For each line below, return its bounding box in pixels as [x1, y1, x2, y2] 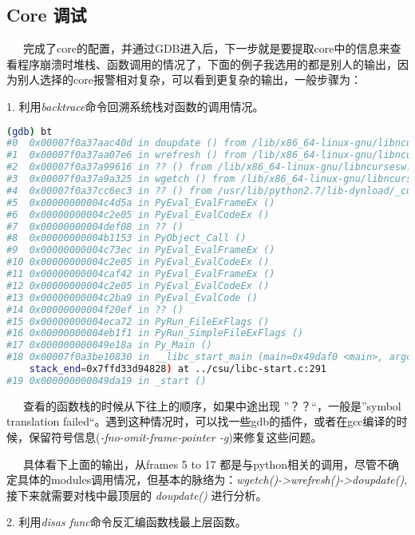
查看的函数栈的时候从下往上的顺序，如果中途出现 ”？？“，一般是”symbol [22, 397, 401, 414]
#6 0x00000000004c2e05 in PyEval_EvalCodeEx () [6, 208, 270, 220]
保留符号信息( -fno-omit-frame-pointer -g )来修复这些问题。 [28, 429, 322, 446]
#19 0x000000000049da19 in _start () [6, 374, 207, 386]
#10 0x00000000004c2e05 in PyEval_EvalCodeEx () [6, 256, 270, 268]
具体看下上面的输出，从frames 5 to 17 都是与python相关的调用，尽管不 [22, 455, 389, 472]
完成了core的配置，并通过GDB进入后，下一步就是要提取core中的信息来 [22, 40, 390, 57]
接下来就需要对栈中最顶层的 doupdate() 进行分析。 [6, 486, 267, 503]
